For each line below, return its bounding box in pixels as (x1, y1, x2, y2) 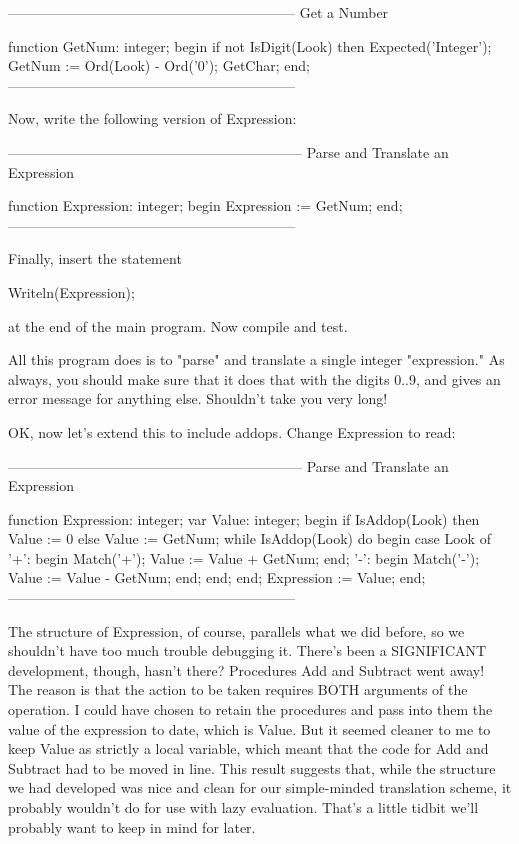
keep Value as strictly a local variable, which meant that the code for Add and (8, 738, 489, 759)
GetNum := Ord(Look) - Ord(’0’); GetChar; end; (8, 55, 310, 76)
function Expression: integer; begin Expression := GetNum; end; (8, 195, 403, 216)
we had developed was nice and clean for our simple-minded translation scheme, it (8, 777, 512, 798)
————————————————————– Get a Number (8, 2, 389, 22)
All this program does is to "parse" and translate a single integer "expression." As (8, 349, 505, 370)
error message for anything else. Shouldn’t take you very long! (8, 388, 388, 409)
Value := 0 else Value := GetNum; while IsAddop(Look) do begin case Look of (8, 528, 491, 549)
